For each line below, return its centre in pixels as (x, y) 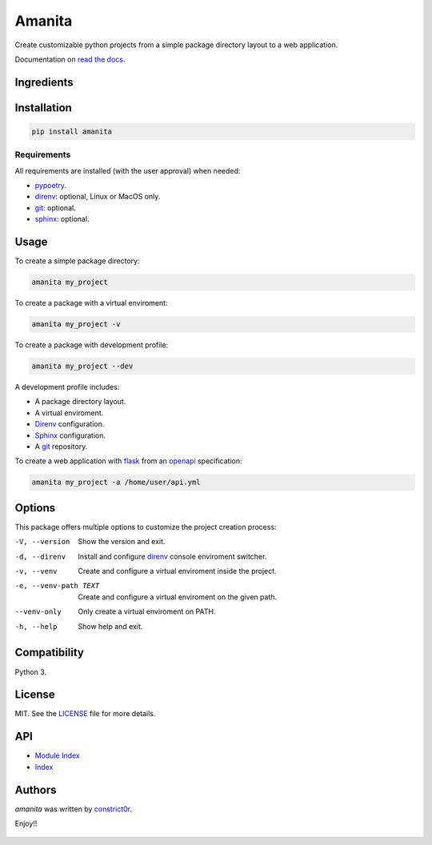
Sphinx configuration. (70, 435)
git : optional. (55, 207)
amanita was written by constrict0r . (73, 809)
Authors (36, 789)
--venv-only (38, 612)
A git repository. (61, 447)
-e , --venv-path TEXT (57, 586)
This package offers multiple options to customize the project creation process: (146, 527)
